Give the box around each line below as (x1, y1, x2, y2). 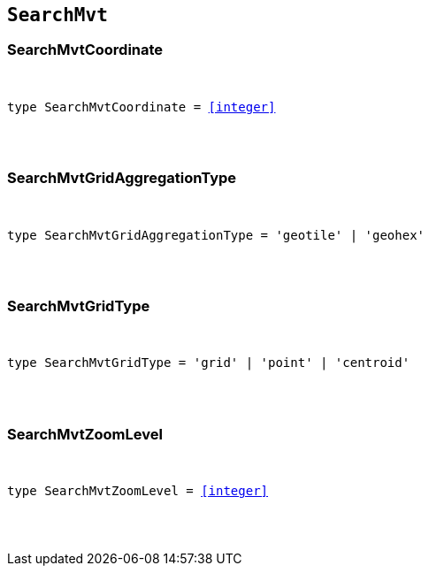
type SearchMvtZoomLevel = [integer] (7, 484, 269, 499)
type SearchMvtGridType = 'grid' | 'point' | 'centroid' (7, 355, 410, 371)
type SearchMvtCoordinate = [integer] (7, 99, 276, 114)
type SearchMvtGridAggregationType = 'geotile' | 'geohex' (7, 227, 425, 242)
